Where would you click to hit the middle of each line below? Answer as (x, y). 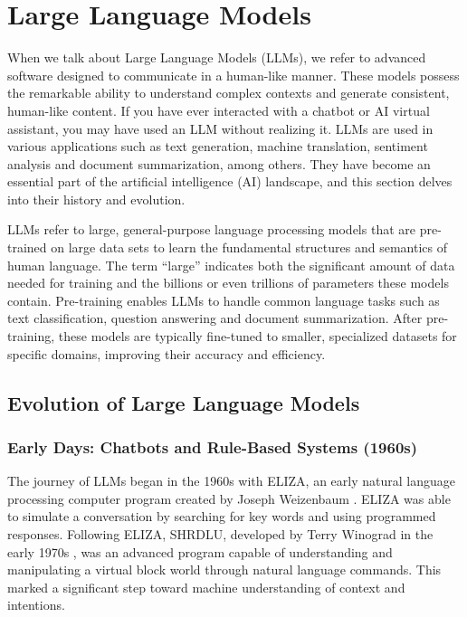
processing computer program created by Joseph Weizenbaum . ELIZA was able (229, 498)
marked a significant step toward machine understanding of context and (206, 587)
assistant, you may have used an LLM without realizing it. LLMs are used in (220, 128)
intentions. (36, 605)
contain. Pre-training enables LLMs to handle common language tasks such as (224, 300)
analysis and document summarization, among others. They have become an (219, 163)
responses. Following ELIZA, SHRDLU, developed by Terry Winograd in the (220, 534)
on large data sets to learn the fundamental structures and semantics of (249, 247)
